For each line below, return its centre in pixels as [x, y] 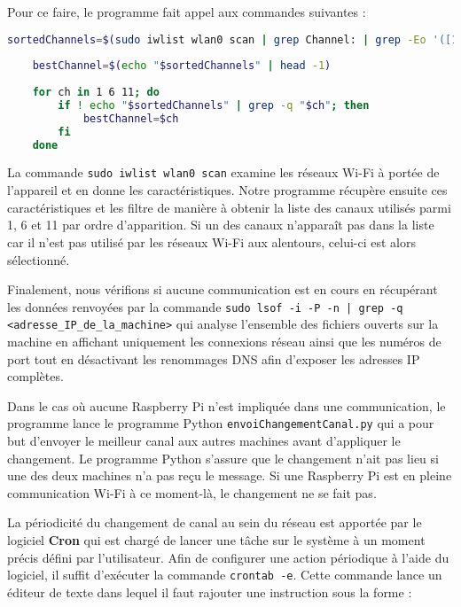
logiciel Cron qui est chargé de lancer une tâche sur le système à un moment [216, 540]
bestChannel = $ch [131, 118]
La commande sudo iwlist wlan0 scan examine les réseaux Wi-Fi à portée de [223, 172]
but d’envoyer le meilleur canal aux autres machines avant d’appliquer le [204, 441]
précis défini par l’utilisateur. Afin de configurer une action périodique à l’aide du [228, 557]
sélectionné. [39, 259]
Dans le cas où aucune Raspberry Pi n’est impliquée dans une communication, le [227, 405]
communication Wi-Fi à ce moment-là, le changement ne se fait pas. [192, 492]
